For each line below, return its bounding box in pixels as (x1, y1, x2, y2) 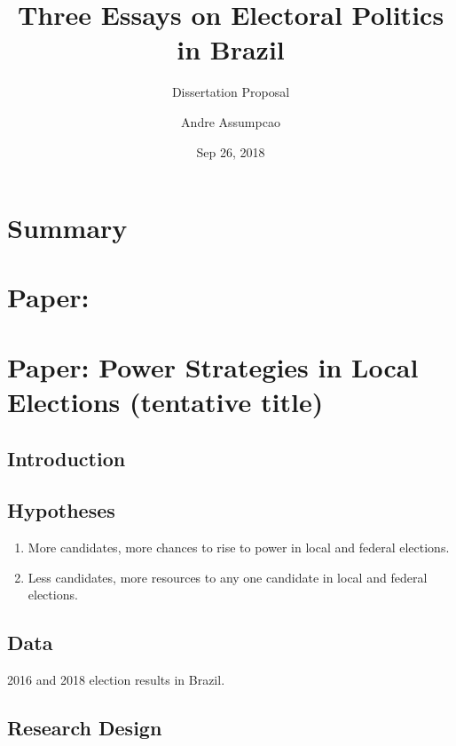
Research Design (7, 714, 162, 742)
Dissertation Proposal (171, 83, 290, 101)
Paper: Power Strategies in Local (7, 348, 419, 385)
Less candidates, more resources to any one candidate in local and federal (28, 567, 428, 586)
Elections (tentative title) (7, 384, 324, 420)
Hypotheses (7, 496, 115, 524)
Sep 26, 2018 (196, 142, 265, 161)
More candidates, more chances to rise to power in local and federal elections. (28, 538, 450, 557)
